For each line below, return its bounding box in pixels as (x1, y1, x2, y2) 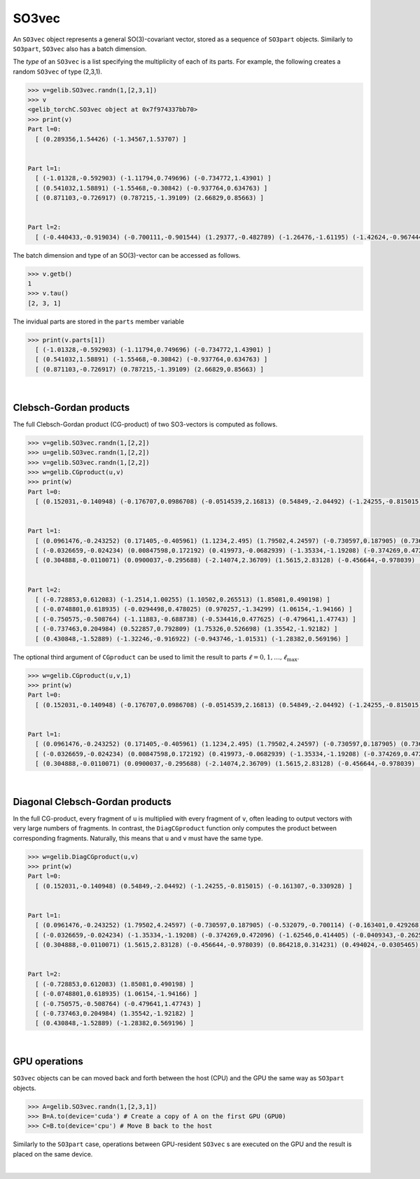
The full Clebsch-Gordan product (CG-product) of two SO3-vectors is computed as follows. (13, 420, 278, 428)
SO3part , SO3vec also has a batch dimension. (13, 44, 147, 53)
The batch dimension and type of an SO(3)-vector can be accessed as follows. (13, 251, 241, 259)
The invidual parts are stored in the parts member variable (13, 317, 185, 326)
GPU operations (13, 1056, 83, 1068)
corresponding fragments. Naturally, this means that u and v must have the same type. (13, 834, 263, 842)
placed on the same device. (13, 1150, 93, 1158)
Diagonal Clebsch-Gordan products (13, 795, 171, 808)
